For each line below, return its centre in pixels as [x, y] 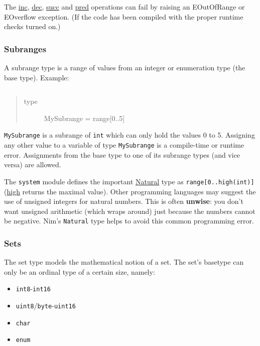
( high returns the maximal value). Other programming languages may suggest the [130, 191]
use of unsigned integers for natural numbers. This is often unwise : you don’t [124, 201]
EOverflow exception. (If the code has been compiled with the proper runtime [124, 16]
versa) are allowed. [33, 164]
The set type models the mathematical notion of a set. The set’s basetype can [124, 262]
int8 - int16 [33, 289]
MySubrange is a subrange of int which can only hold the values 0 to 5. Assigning [129, 135]
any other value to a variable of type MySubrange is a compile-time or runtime [124, 145]
